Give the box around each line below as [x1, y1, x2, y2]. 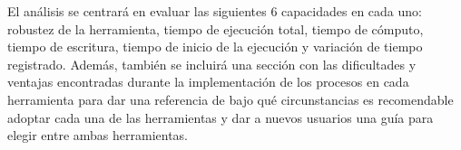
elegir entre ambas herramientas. [7, 126, 189, 145]
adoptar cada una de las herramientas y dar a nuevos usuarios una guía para [7, 108, 434, 127]
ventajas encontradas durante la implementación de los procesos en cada [7, 72, 409, 91]
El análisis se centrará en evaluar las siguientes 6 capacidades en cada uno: [7, 2, 422, 20]
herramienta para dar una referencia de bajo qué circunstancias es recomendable [7, 89, 454, 108]
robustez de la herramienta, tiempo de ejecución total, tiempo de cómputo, [7, 19, 424, 38]
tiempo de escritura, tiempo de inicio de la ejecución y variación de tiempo [7, 37, 423, 56]
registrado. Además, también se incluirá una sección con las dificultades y [7, 54, 417, 73]
